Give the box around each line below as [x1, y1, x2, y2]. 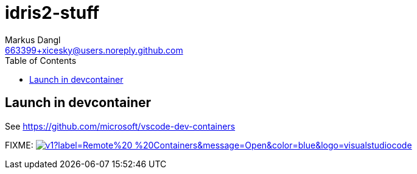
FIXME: [5, 139, 33, 150]
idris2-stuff [5, 2, 100, 23]
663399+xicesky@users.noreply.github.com [5, 44, 183, 55]
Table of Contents [5, 55, 77, 66]
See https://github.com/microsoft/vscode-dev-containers [5, 120, 236, 131]
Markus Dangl [5, 34, 61, 45]
